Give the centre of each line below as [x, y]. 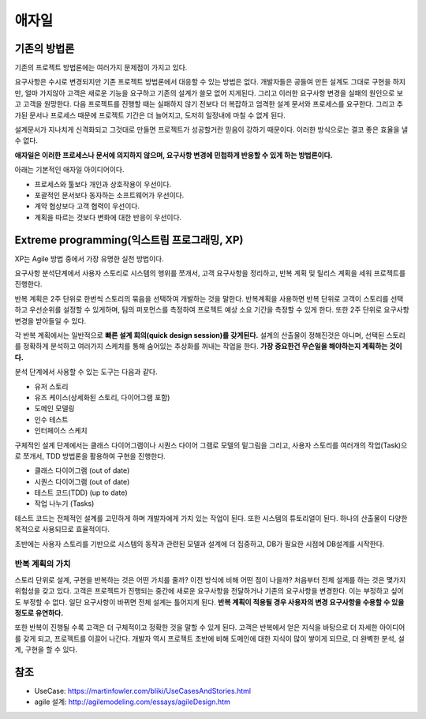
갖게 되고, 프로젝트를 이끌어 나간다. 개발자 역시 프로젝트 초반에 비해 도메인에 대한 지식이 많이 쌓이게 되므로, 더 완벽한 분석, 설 [214, 638]
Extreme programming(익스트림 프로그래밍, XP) [129, 240]
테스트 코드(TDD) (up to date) [81, 492]
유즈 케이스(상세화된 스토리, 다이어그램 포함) [102, 397]
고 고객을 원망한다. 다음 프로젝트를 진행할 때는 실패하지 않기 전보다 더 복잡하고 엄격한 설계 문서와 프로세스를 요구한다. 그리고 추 [209, 104]
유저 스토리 [51, 386]
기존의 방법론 [45, 49]
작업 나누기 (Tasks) [64, 504]
